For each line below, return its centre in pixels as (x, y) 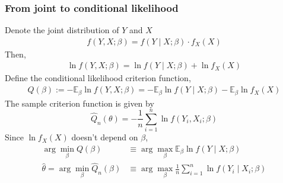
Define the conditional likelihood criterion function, (98, 78)
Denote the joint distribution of (62, 30)
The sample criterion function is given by (80, 103)
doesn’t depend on (105, 137)
